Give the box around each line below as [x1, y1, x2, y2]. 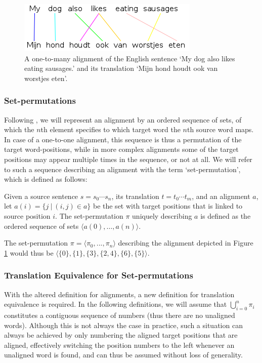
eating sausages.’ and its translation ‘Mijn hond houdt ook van [24, 63, 218, 73]
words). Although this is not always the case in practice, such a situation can [4, 319, 243, 330]
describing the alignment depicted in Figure [118, 237, 253, 248]
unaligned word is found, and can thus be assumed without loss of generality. [4, 349, 243, 360]
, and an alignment [192, 190, 250, 201]
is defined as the [200, 210, 251, 221]
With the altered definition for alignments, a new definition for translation [4, 289, 235, 299]
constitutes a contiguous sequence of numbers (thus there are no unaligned [4, 309, 235, 320]
